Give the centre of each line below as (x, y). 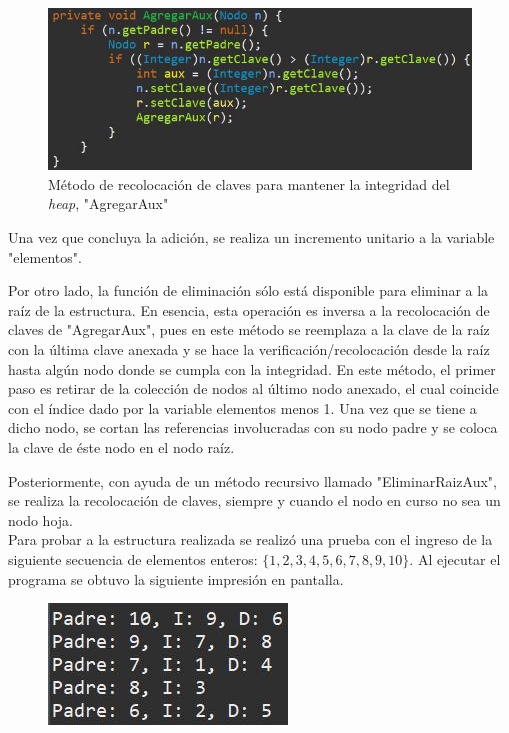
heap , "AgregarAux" (108, 203)
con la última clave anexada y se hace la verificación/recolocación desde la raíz (249, 348)
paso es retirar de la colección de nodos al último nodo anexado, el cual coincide (253, 388)
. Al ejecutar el (455, 558)
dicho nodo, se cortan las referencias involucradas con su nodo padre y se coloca (253, 427)
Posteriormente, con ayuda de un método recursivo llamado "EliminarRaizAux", (252, 480)
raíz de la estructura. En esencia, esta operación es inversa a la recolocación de (249, 309)
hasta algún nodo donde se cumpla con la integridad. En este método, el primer (252, 368)
